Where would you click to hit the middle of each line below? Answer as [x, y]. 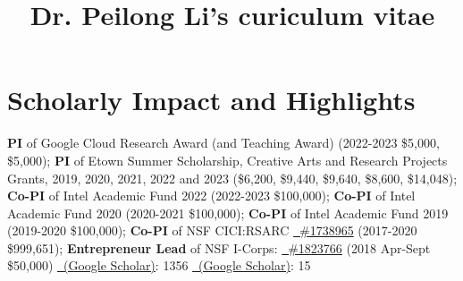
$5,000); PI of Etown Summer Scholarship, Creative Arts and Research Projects [227, 160]
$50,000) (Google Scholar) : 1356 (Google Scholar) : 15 [159, 265]
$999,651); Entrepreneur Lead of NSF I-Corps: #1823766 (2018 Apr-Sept [219, 247]
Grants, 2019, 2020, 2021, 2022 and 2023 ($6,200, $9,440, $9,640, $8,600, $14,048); [232, 178]
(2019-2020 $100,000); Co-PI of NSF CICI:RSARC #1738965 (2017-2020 [212, 230]
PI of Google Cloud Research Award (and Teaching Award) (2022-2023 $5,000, [223, 143]
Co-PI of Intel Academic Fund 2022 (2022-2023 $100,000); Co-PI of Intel [211, 196]
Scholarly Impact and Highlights [211, 100]
